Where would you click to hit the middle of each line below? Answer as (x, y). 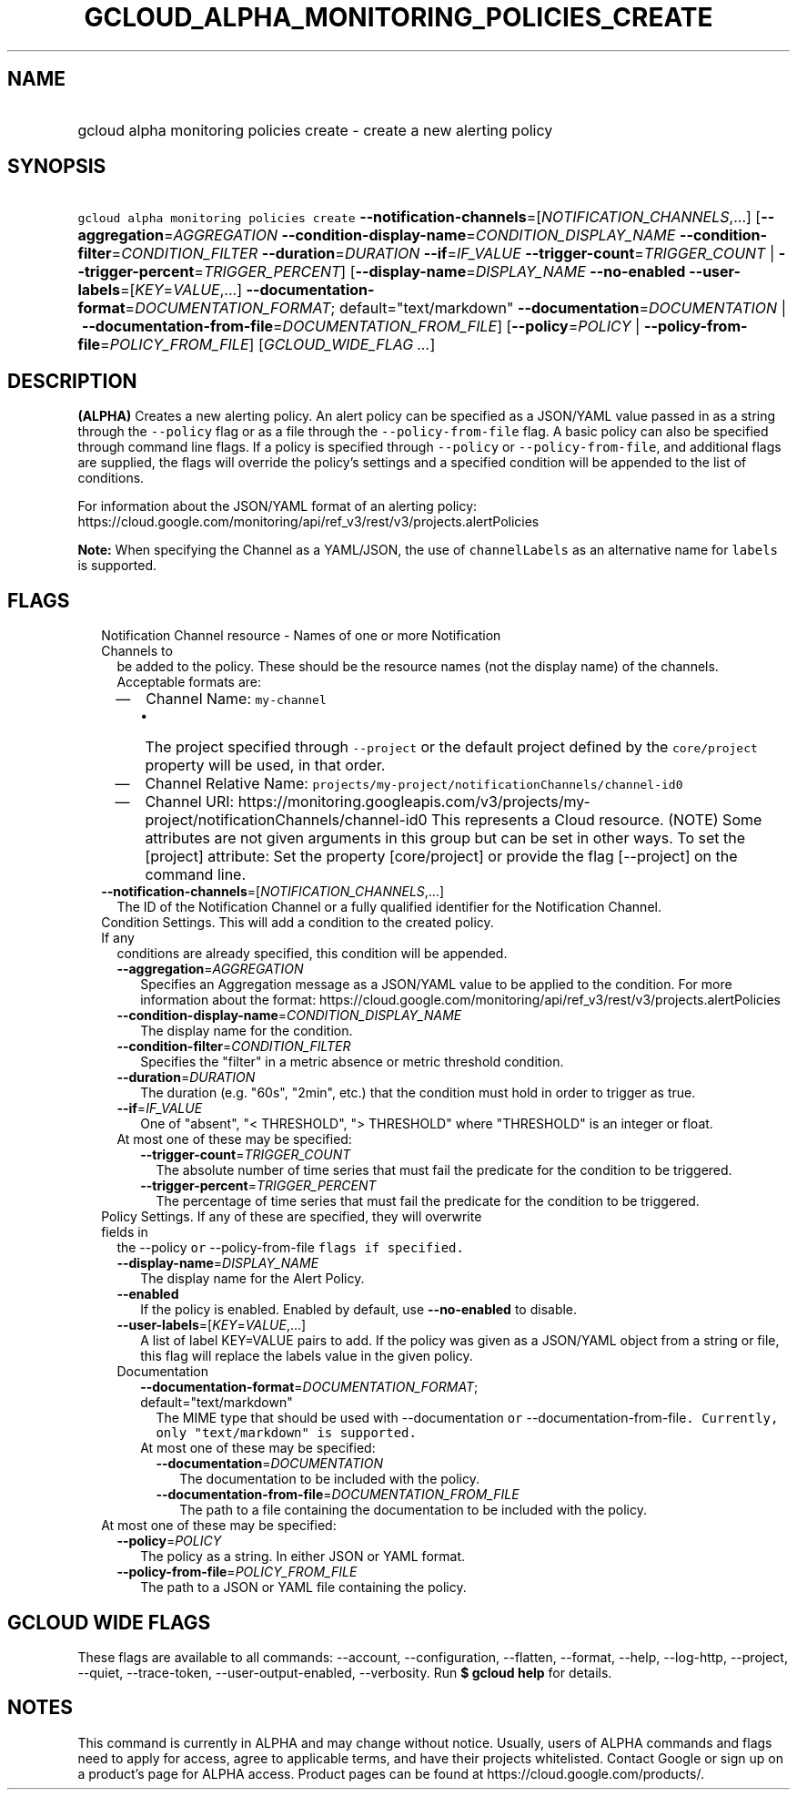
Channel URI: (190, 802)
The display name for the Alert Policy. (252, 1279)
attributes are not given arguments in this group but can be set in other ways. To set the (445, 838)
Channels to (137, 651)
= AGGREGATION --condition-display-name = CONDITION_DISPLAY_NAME (419, 235)
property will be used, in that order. (265, 766)
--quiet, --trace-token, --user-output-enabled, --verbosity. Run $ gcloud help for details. (345, 1672)
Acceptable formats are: (189, 682)
